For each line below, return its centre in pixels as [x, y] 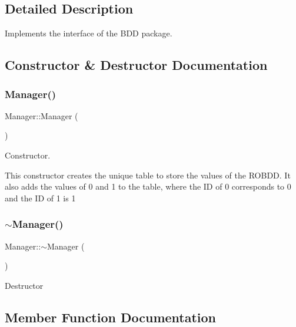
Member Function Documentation [111, 317]
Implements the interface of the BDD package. [89, 33]
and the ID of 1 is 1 [40, 198]
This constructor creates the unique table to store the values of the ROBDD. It [148, 175]
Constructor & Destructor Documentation [136, 65]
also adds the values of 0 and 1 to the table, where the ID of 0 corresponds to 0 [148, 186]
